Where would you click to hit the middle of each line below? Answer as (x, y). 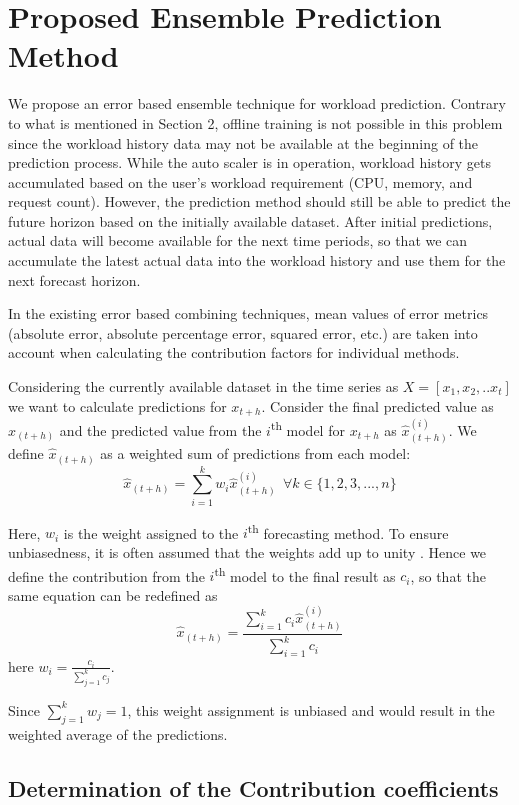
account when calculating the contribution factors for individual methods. (234, 352)
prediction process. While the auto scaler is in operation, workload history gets (249, 162)
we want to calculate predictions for (117, 405)
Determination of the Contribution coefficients (253, 787)
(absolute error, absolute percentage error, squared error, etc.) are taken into (243, 332)
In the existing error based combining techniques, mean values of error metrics (248, 313)
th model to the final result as (305, 574)
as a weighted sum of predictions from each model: (255, 453)
